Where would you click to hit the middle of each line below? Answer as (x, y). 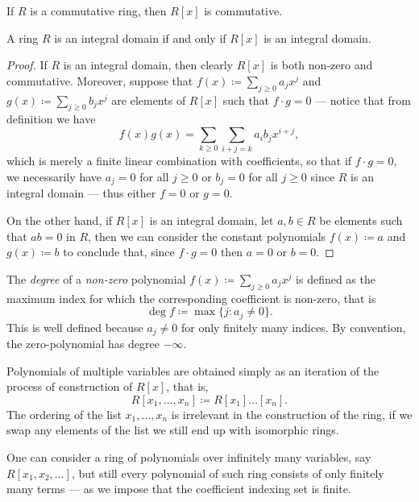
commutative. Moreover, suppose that (100, 80)
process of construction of (70, 386)
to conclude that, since (119, 252)
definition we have (51, 119)
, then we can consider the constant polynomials (207, 236)
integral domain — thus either (81, 193)
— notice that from (363, 100)
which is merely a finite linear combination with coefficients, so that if (179, 161)
